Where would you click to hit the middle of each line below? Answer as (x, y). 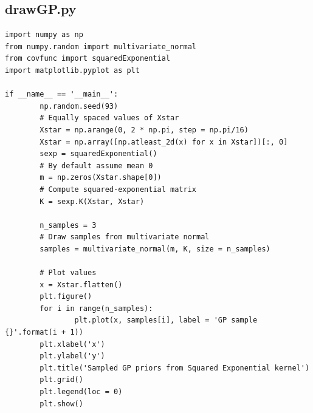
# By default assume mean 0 (96, 166)
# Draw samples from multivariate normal (125, 237)
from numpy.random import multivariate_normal (101, 46)
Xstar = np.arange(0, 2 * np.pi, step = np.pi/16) (144, 130)
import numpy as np (44, 35)
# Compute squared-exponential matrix (118, 189)
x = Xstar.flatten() (81, 285)
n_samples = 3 (68, 225)
